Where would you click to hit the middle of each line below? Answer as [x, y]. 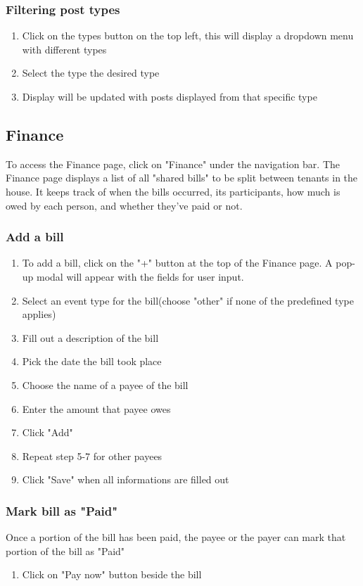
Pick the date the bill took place [92, 361]
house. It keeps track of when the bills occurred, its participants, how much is [173, 191]
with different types [64, 49]
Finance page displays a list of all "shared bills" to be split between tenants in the [182, 178]
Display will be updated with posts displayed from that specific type [170, 96]
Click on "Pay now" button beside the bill [112, 574]
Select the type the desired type [91, 73]
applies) [39, 314]
